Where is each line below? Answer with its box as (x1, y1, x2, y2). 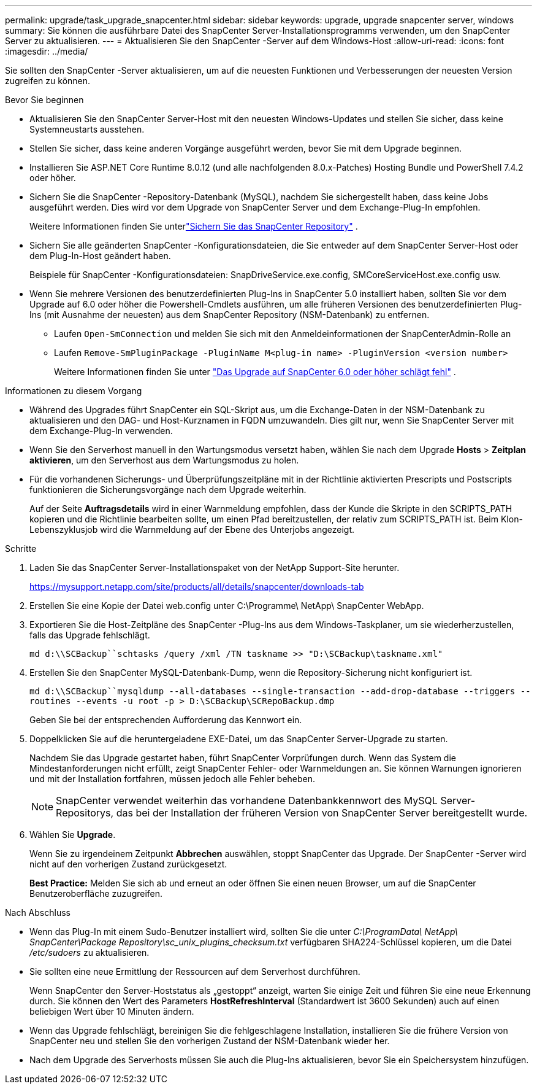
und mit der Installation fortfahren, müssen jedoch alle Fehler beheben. (29, 773, 316, 784)
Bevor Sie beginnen (5, 95, 84, 105)
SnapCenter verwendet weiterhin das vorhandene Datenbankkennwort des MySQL (56, 794, 438, 807)
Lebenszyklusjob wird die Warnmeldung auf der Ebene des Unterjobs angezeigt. (29, 524, 355, 535)
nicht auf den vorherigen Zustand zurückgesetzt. (29, 859, 227, 869)
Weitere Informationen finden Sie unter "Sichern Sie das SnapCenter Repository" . (29, 221, 358, 231)
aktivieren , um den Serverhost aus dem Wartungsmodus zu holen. (29, 455, 299, 465)
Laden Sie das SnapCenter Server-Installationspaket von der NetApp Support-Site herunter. (29, 562, 400, 573)
